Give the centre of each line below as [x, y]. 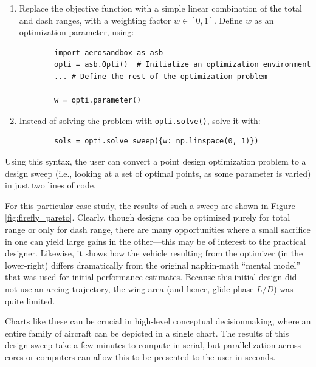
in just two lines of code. [50, 185]
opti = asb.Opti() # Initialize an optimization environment [183, 65]
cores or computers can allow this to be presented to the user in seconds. [140, 356]
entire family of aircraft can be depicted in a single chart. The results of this [147, 333]
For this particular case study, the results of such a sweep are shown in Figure [150, 205]
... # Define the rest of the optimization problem [161, 76]
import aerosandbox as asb [109, 53]
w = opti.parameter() [98, 101]
